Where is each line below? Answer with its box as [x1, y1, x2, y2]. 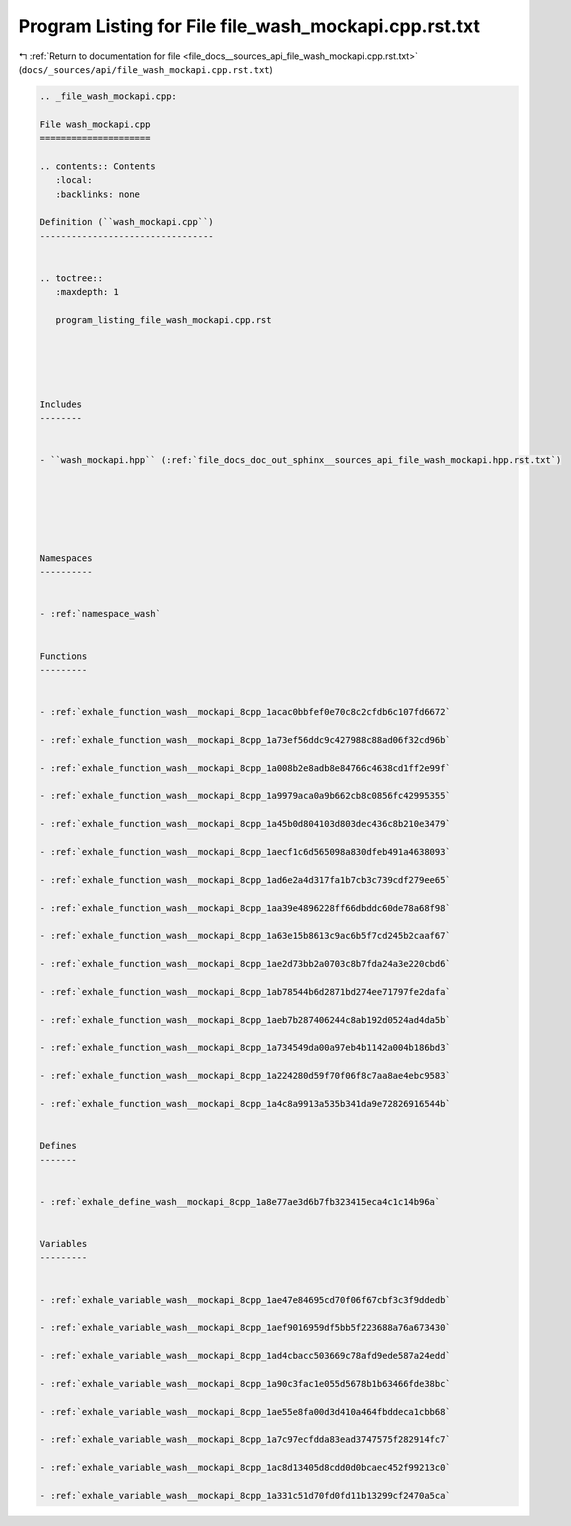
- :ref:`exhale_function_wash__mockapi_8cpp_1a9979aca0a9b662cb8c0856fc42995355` [39, 790, 452, 802]
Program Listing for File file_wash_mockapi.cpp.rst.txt [18, 15, 480, 37]
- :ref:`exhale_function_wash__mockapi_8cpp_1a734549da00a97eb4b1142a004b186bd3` [39, 1042, 452, 1054]
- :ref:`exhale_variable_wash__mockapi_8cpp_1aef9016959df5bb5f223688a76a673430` [39, 1322, 452, 1334]
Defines [39, 1140, 77, 1152]
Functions [39, 650, 88, 662]
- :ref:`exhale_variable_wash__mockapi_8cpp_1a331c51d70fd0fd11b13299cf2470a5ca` [39, 1490, 452, 1501]
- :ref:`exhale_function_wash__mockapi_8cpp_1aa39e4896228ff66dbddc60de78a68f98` [39, 902, 452, 914]
